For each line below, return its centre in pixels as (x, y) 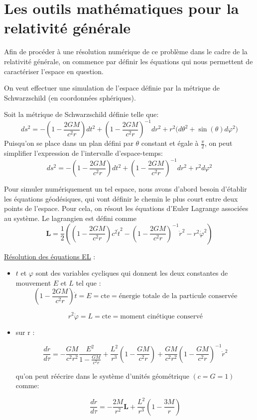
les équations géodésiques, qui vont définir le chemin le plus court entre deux (121, 198)
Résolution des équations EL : (50, 256)
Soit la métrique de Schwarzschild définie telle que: (81, 114)
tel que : (88, 282)
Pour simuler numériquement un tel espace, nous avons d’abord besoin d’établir (126, 189)
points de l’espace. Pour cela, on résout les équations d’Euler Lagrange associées (126, 208)
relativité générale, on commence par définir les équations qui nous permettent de (128, 61)
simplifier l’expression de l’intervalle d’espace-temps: (83, 153)
